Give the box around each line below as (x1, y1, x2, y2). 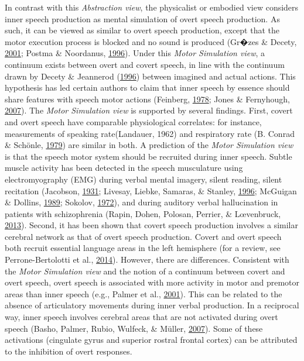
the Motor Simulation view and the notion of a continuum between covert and (5, 264, 285, 277)
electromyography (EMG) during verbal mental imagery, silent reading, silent (5, 173, 282, 185)
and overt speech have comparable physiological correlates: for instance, (5, 115, 262, 128)
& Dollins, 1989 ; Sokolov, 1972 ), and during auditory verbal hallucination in (5, 196, 278, 208)
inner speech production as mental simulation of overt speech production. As (5, 12, 280, 25)
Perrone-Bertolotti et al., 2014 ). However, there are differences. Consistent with (5, 253, 289, 266)
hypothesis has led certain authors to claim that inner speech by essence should (5, 81, 290, 94)
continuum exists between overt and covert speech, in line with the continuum (5, 58, 285, 70)
